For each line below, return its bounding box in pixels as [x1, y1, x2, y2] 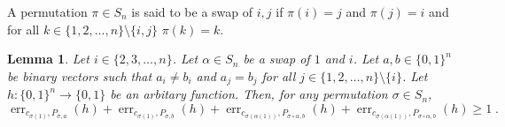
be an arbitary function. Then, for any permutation [110, 85, 388, 103]
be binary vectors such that [7, 66, 152, 85]
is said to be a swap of [131, 3, 253, 20]
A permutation [7, 3, 88, 20]
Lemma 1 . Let [7, 49, 89, 68]
